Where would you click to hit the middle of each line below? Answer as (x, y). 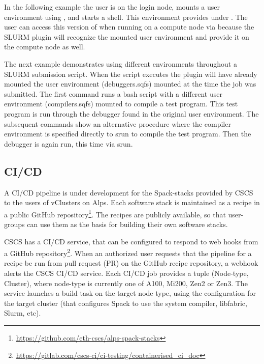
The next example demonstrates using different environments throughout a (121, 63)
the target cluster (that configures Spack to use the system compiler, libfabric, (126, 303)
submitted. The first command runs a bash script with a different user (113, 93)
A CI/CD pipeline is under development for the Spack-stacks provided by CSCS (129, 192)
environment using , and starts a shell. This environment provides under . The (126, 17)
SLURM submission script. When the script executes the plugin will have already (131, 74)
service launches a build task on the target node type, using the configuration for (130, 293)
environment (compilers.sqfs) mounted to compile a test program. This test (121, 104)
